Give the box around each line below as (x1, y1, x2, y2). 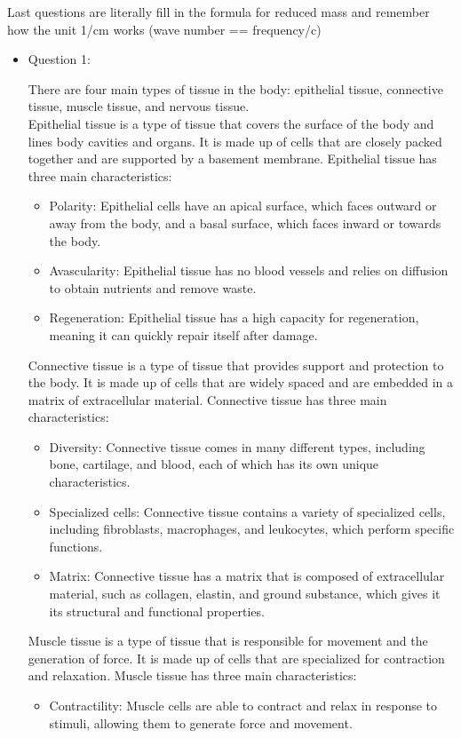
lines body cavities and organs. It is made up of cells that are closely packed (28, 131, 442, 150)
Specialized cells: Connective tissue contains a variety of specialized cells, (49, 502, 446, 520)
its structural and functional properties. (49, 601, 265, 620)
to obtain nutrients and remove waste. (49, 278, 257, 297)
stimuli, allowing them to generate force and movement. (49, 713, 353, 732)
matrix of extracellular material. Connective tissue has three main (28, 390, 387, 409)
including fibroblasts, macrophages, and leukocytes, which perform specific (49, 520, 455, 538)
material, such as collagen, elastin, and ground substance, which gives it (49, 584, 441, 603)
